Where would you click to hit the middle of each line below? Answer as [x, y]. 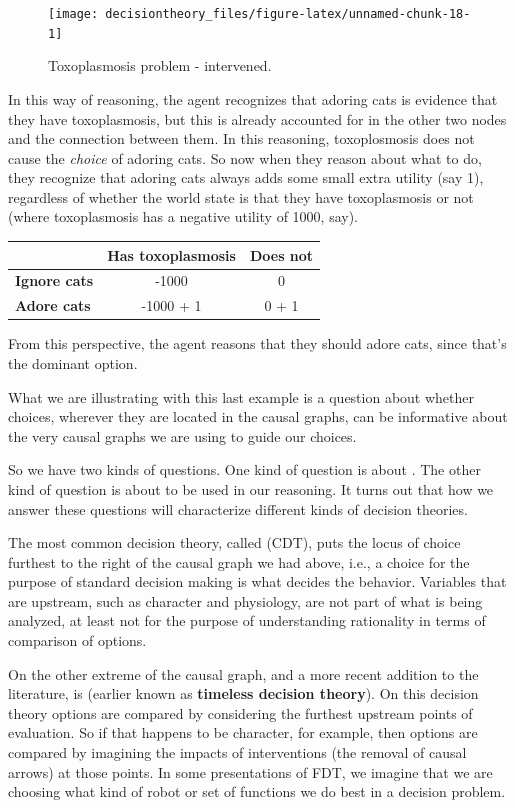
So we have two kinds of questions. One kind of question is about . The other [244, 469]
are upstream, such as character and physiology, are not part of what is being [245, 600]
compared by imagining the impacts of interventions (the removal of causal [237, 752]
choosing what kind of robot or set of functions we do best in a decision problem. [257, 791]
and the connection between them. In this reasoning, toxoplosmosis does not [241, 138]
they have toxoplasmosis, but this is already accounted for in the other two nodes [257, 118]
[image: [73, 14]
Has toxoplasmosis [171, 254]
